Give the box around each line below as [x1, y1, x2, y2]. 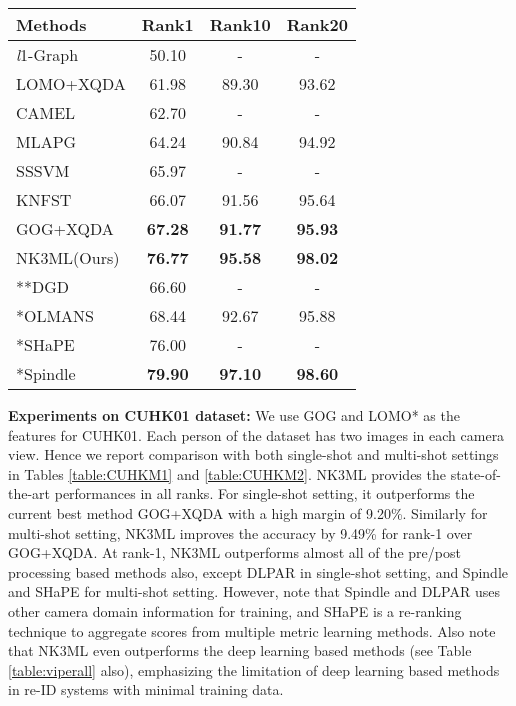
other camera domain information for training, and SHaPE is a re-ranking [8, 600, 462, 621]
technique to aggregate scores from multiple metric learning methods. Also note [8, 620, 496, 641]
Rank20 [286, 13, 348, 36]
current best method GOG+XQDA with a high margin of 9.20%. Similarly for [8, 502, 488, 523]
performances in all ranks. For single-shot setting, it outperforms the [54, 483, 475, 504]
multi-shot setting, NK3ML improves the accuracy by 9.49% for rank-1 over [8, 522, 473, 543]
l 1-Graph [16, 43, 79, 66]
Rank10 [209, 13, 271, 36]
